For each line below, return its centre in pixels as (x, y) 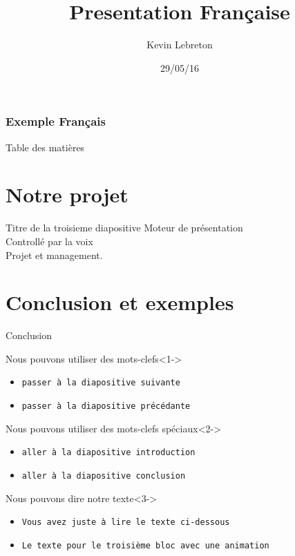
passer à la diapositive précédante (106, 406)
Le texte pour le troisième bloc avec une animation (145, 545)
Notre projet (67, 194)
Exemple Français (56, 121)
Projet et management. (54, 255)
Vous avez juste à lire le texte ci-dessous (126, 523)
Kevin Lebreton (180, 45)
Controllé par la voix (49, 241)
